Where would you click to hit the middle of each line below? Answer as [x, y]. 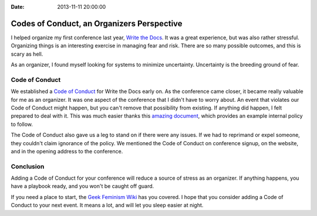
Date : [18, 7]
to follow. [22, 124]
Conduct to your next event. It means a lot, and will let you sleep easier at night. [107, 205]
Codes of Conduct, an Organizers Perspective [97, 23]
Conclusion [28, 166]
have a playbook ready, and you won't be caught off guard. [82, 186]
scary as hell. [27, 54]
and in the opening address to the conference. [67, 151]
